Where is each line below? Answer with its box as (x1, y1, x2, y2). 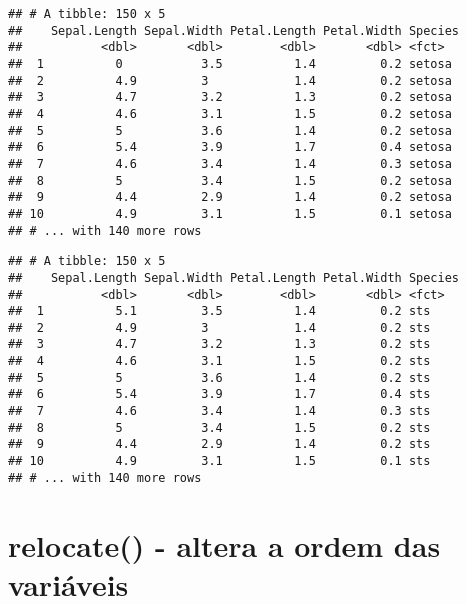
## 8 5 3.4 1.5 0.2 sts (8, 420, 431, 435)
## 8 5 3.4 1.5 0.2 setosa (8, 173, 452, 188)
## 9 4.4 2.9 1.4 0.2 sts (8, 437, 431, 452)
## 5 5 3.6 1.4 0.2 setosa (8, 123, 452, 138)
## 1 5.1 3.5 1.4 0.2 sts (8, 304, 431, 319)
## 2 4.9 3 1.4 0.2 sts (8, 320, 431, 335)
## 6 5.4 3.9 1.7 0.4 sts (8, 387, 431, 402)
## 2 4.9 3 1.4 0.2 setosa (8, 73, 452, 88)
